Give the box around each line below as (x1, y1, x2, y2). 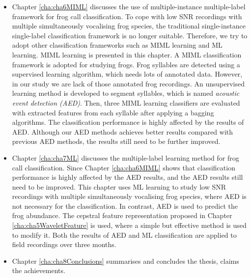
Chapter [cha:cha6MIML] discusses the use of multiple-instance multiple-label (12, 1, 246, 11)
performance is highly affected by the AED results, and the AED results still (12, 172, 243, 182)
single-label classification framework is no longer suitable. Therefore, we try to (12, 30, 248, 40)
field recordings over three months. (12, 239, 116, 249)
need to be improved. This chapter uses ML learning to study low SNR (12, 181, 226, 192)
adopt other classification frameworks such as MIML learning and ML (12, 40, 223, 50)
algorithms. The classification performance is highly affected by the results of (12, 117, 244, 127)
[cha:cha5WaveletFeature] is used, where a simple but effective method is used (12, 220, 247, 230)
